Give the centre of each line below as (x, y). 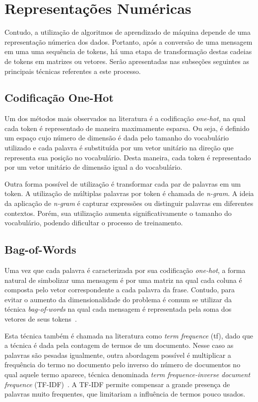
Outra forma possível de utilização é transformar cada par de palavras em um (123, 183)
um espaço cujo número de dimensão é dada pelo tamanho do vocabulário (117, 138)
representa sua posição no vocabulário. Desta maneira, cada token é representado (128, 157)
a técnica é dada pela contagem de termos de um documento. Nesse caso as (119, 345)
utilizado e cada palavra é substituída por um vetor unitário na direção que (119, 148)
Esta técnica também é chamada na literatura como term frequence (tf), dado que (129, 335)
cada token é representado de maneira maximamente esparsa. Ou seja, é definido (127, 128)
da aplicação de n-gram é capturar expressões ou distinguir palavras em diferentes (129, 203)
